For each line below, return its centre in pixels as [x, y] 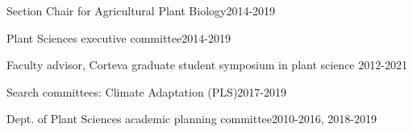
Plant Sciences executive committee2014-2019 [119, 37]
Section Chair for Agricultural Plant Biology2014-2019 [141, 10]
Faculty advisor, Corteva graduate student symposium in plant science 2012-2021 [207, 65]
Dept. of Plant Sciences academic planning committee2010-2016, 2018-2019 [192, 119]
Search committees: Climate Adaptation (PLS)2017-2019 [146, 91]
